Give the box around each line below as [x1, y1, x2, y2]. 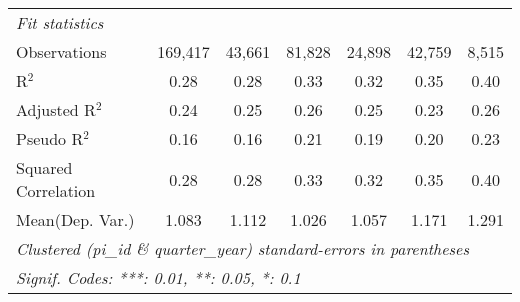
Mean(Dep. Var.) [16, 208, 135, 231]
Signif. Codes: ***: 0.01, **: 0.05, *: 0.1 [16, 266, 301, 289]
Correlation [16, 179, 96, 202]
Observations [16, 40, 107, 63]
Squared [16, 156, 73, 179]
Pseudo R [16, 127, 84, 150]
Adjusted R [16, 98, 96, 121]
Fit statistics [16, 11, 104, 34]
